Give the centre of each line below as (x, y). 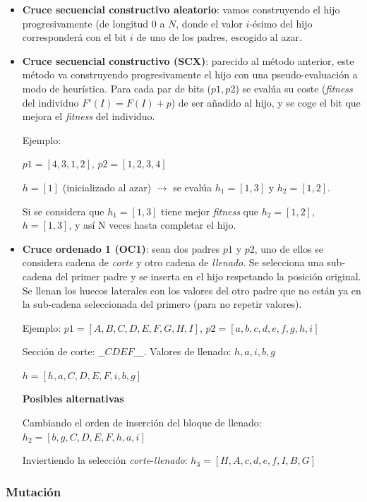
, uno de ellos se (289, 248)
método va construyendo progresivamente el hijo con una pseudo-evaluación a (190, 74)
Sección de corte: (59, 351)
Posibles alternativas (73, 399)
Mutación (34, 491)
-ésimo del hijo (281, 23)
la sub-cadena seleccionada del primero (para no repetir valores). (162, 304)
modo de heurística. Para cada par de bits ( (117, 88)
